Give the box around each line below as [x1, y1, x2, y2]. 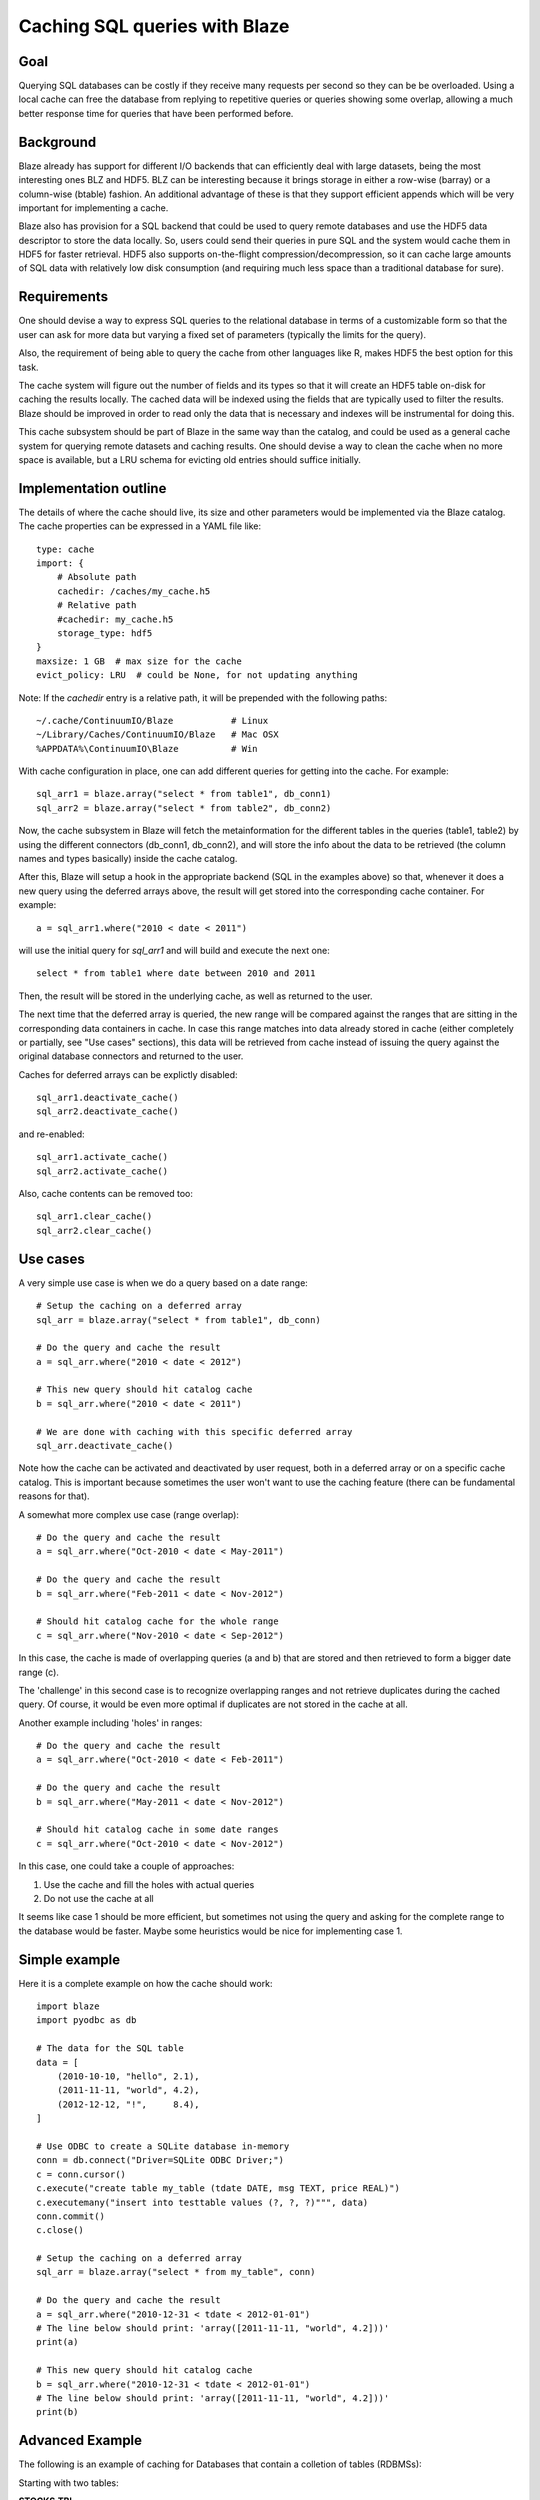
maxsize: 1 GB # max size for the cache [36, 655, 242, 667]
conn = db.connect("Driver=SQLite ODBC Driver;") [36, 2155, 285, 2166]
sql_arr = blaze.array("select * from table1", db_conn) [36, 1314, 322, 1325]
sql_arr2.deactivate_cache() [36, 1106, 179, 1117]
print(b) [36, 2406, 79, 2418]
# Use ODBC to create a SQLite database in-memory [36, 2140, 290, 2152]
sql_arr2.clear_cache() [36, 1225, 153, 1236]
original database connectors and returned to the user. [18, 1050, 244, 1062]
